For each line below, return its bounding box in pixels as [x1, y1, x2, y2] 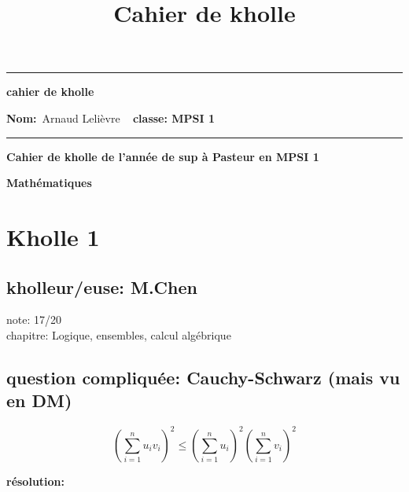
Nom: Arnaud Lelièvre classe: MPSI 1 [6, 109, 216, 126]
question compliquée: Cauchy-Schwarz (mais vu [6, 365, 400, 389]
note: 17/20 [6, 311, 61, 328]
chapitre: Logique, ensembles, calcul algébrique [6, 326, 231, 343]
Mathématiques [6, 174, 92, 191]
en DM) [6, 388, 72, 413]
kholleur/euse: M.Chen [6, 274, 197, 299]
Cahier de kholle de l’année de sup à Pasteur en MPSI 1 [6, 148, 319, 164]
